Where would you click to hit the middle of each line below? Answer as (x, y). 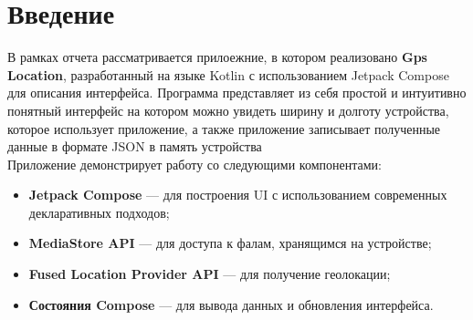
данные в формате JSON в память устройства (135, 146)
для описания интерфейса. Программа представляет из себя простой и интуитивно (237, 93)
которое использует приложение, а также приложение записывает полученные (224, 128)
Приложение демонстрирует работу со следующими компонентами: (194, 164)
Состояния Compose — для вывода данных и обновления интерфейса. (231, 304)
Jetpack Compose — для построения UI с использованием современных (238, 195)
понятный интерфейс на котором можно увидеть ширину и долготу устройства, (228, 110)
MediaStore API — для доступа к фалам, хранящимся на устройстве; (230, 243)
